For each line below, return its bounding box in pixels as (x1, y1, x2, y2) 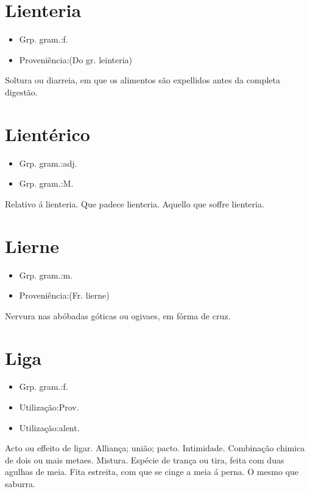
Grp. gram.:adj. (19, 156, 77, 169)
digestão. (5, 85, 38, 98)
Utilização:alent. (19, 421, 80, 434)
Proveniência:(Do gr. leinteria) (19, 53, 133, 66)
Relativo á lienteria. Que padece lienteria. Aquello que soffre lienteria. (5, 197, 264, 210)
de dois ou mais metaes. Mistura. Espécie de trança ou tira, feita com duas (5, 453, 284, 466)
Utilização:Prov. (19, 401, 79, 414)
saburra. (5, 477, 35, 490)
